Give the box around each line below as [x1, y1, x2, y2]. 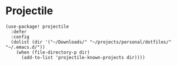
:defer [11, 28, 27, 35]
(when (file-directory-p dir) [16, 49, 91, 55]
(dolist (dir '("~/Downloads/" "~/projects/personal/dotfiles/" [11, 39, 172, 45]
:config [11, 34, 30, 39]
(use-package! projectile [5, 24, 69, 29]
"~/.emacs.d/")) [5, 44, 45, 50]
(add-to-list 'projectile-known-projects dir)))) [21, 54, 145, 60]
